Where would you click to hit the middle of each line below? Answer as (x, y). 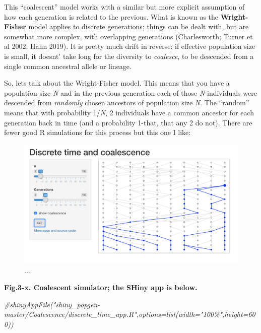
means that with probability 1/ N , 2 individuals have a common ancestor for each (129, 112)
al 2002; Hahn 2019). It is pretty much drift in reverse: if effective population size (130, 46)
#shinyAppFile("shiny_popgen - (52, 304)
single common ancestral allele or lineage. (68, 66)
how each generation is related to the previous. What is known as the (111, 16)
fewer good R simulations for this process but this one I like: (97, 132)
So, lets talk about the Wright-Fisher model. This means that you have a (117, 83)
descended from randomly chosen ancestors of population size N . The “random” (127, 103)
